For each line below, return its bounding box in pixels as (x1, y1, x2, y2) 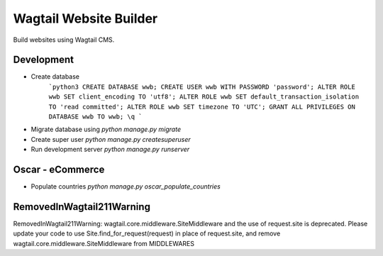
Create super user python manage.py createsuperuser (30, 135, 191, 143)
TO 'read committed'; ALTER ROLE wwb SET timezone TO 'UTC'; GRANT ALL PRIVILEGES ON (48, 103, 356, 111)
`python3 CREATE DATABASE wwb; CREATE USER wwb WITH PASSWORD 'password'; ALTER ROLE (48, 82, 356, 91)
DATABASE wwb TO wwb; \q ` (48, 113, 143, 121)
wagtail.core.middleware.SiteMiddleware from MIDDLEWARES (13, 239, 195, 247)
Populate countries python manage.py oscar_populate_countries (30, 182, 221, 191)
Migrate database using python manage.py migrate (30, 125, 181, 134)
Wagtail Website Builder (13, 11, 158, 26)
